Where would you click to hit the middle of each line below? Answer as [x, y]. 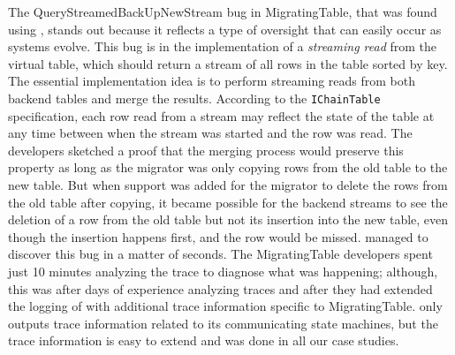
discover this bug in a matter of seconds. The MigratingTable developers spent [220, 254]
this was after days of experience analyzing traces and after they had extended [220, 288]
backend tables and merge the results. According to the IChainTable [194, 98]
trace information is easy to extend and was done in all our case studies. [204, 340]
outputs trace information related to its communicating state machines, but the [223, 323]
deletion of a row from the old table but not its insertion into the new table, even [228, 219]
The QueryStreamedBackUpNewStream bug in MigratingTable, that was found [223, 11]
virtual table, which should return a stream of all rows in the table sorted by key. [228, 63]
